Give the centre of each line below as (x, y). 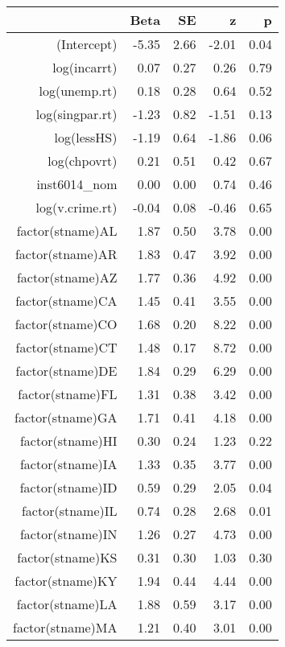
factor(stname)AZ (67, 277)
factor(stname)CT (66, 347)
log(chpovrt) (83, 161)
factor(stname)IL (69, 511)
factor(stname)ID (68, 487)
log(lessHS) (86, 137)
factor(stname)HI (68, 441)
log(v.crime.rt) (76, 207)
